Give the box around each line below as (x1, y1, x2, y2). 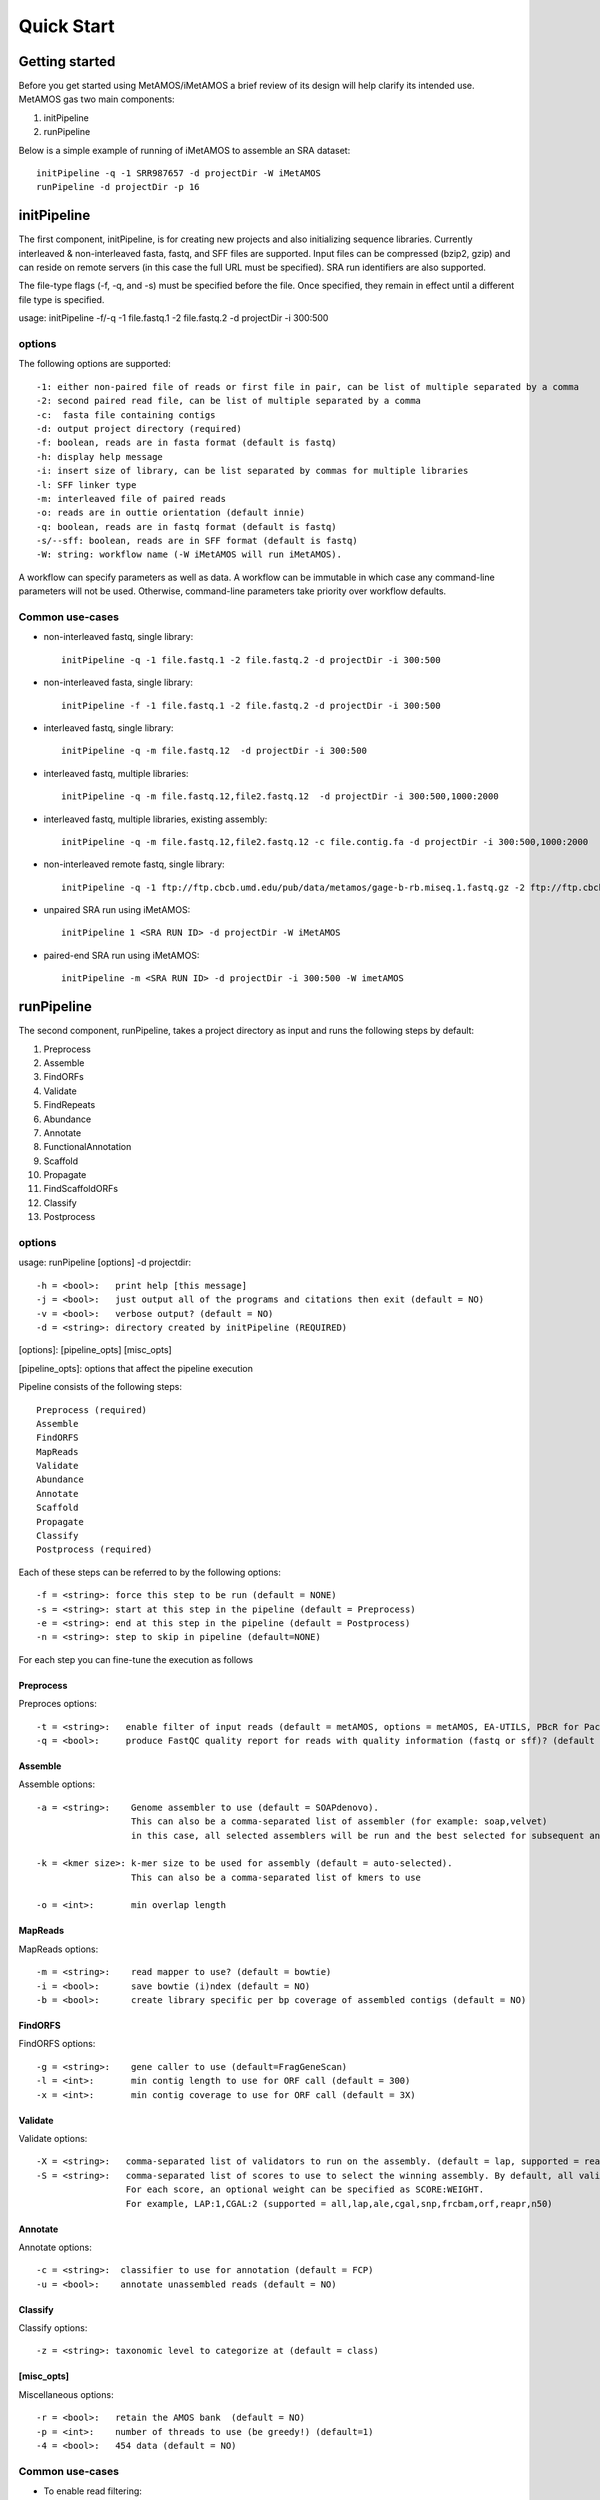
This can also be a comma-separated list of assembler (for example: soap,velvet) (130, 1816, 548, 1827)
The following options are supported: (18, 358, 171, 370)
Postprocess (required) (36, 1544, 153, 1555)
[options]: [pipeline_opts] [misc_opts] (18, 1344, 172, 1356)
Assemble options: (18, 1778, 95, 1790)
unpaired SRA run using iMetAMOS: (43, 904, 191, 916)
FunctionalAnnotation (43, 1141, 132, 1153)
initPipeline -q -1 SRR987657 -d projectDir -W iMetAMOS (36, 168, 322, 179)
